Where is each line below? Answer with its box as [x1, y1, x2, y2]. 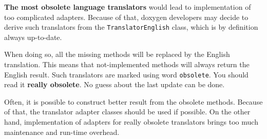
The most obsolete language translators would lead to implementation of [4, 2, 251, 12]
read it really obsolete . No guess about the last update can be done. [4, 79, 225, 90]
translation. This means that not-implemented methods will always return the [4, 59, 250, 70]
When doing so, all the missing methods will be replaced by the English [4, 49, 230, 59]
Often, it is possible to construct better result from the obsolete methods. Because [4, 96, 263, 107]
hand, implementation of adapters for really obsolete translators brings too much [4, 116, 258, 127]
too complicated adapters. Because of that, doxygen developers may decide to [4, 11, 249, 22]
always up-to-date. [4, 31, 62, 42]
